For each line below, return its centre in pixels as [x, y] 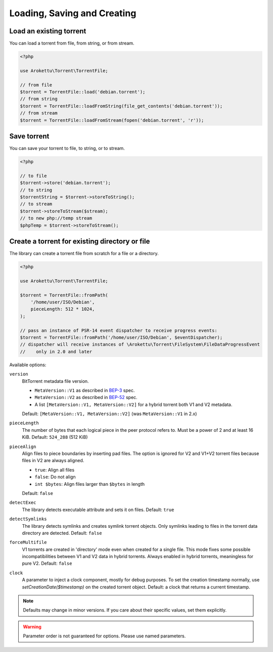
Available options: [28, 365]
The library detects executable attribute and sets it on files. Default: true [98, 510]
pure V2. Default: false [47, 564]
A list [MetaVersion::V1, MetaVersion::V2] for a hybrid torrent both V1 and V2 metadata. [133, 405]
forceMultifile [28, 542]
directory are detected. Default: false [62, 533]
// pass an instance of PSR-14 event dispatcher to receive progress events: [119, 330]
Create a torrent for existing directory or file [80, 241]
